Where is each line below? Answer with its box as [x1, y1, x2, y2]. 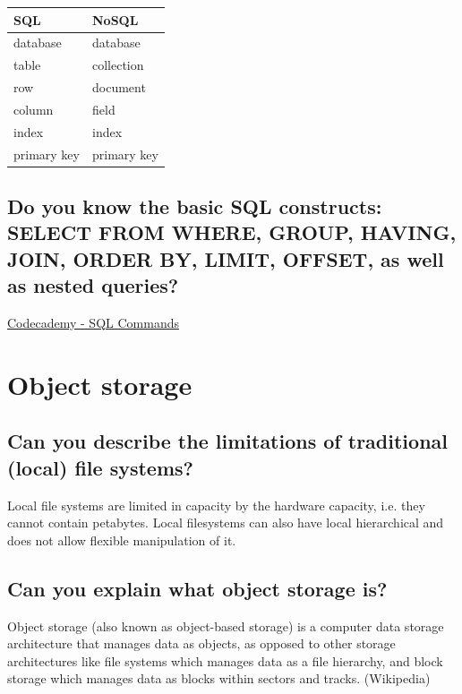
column [13, 99, 54, 118]
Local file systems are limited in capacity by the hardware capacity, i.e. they [7, 495, 425, 514]
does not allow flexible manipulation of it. [7, 530, 236, 549]
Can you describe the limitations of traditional [7, 427, 448, 455]
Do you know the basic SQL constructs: [7, 193, 382, 220]
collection [91, 56, 144, 74]
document [91, 78, 146, 97]
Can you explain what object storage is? [7, 574, 388, 602]
